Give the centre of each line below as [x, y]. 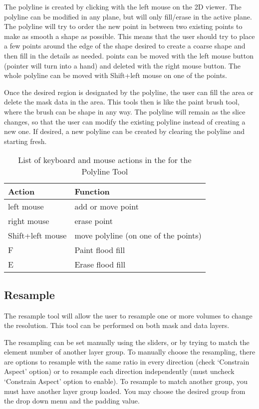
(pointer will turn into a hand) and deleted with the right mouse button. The [122, 65]
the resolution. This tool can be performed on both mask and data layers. [117, 325]
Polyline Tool [105, 171]
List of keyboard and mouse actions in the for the [105, 160]
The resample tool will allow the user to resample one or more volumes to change [128, 315]
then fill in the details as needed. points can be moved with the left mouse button [129, 55]
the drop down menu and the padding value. [72, 401]
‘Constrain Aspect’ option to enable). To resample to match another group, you [126, 381]
